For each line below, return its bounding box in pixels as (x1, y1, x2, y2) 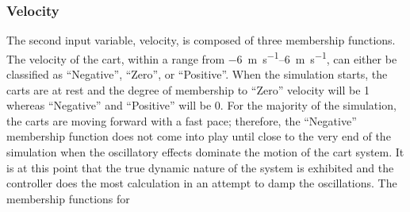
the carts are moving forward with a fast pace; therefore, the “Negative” (6, 112, 357, 129)
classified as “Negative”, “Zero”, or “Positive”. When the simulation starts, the (6, 66, 388, 83)
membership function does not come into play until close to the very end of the (6, 128, 391, 145)
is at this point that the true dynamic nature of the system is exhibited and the (6, 159, 394, 175)
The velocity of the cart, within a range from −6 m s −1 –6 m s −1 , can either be (6, 48, 397, 67)
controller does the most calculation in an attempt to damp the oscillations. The (6, 175, 397, 191)
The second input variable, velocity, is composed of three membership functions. (6, 32, 396, 48)
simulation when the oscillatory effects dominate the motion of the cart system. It (6, 144, 404, 160)
